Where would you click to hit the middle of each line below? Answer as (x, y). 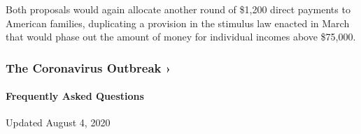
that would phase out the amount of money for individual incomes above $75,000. (181, 37)
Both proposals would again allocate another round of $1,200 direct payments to (178, 9)
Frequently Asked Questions (75, 96)
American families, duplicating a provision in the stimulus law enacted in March (178, 23)
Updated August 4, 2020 (58, 122)
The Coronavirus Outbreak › (89, 67)
